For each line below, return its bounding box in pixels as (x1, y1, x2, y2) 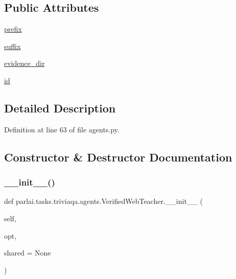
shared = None (4, 247, 51, 258)
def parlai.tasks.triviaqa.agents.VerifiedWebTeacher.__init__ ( (4, 196, 203, 206)
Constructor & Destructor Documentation (4, 149, 232, 165)
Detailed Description (4, 100, 116, 115)
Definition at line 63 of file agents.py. (4, 124, 120, 134)
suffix (4, 40, 21, 51)
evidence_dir (4, 58, 45, 68)
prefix (4, 24, 22, 34)
